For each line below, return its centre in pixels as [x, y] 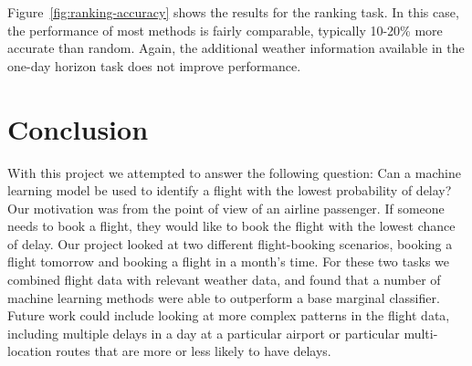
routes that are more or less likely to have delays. [194, 351]
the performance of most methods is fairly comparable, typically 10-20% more [225, 30]
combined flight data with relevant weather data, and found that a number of [224, 280]
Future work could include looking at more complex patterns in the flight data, [229, 315]
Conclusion [78, 128]
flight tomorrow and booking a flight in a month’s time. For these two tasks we [228, 261]
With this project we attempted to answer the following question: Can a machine [234, 172]
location [30, 351]
